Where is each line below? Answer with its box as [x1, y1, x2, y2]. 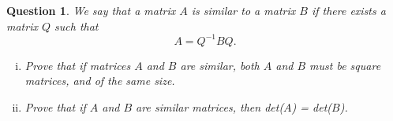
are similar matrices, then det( [136, 98, 284, 115]
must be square [309, 57, 381, 73]
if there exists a [311, 2, 386, 18]
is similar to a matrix [191, 2, 296, 18]
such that [54, 17, 99, 34]
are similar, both [180, 57, 260, 73]
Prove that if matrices [24, 57, 131, 73]
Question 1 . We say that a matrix [6, 2, 176, 18]
